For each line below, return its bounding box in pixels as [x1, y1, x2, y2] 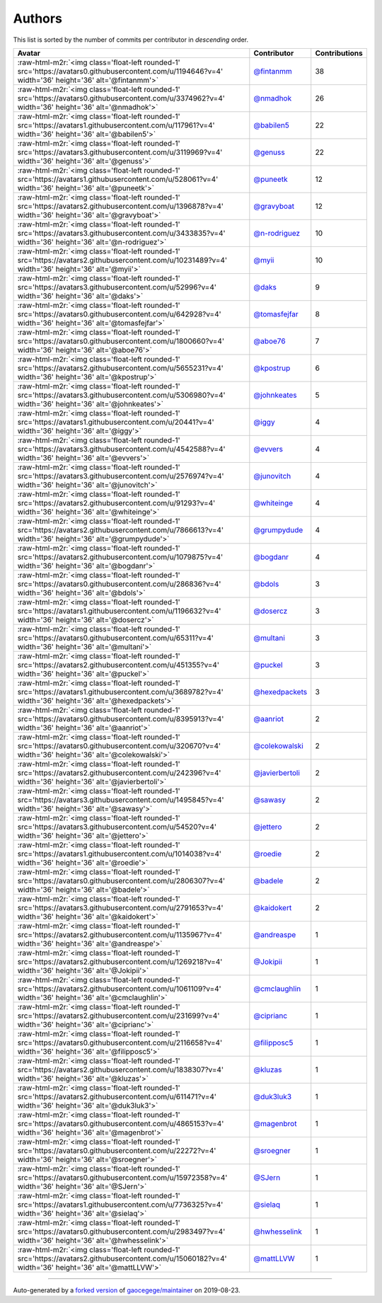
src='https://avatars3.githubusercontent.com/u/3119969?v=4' [17, 147, 223, 157]
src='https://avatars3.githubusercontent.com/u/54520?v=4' [17, 822, 217, 832]
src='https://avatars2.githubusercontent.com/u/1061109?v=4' [17, 984, 222, 994]
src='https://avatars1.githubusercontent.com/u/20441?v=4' [17, 417, 215, 427]
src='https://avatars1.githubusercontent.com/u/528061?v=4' [17, 174, 219, 184]
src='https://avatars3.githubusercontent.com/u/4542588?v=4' [17, 444, 226, 454]
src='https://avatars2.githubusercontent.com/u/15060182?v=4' [17, 1253, 227, 1263]
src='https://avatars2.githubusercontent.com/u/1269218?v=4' [17, 956, 223, 966]
